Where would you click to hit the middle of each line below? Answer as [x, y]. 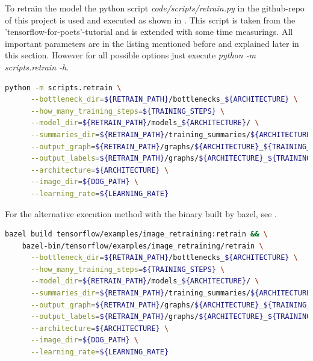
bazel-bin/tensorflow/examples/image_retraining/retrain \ [143, 246]
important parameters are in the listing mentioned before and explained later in [152, 43]
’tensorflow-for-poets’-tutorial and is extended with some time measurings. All [149, 32]
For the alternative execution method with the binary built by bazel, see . [141, 213]
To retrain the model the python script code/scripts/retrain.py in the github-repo [155, 8]
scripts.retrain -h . [37, 66]
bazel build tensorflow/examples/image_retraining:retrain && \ [136, 234]
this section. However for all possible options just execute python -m [131, 55]
